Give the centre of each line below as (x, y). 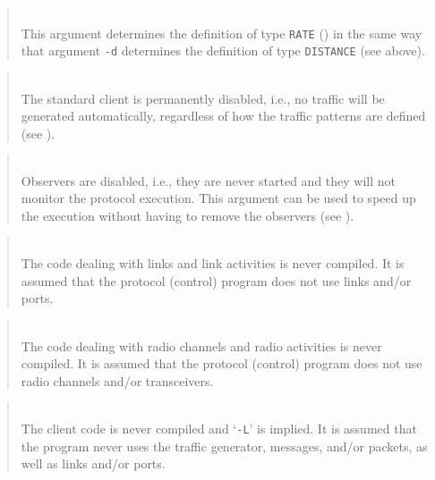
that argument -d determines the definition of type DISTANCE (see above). (223, 51)
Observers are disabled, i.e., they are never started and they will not (209, 180)
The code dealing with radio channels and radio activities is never (201, 345)
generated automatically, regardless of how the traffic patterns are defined (223, 116)
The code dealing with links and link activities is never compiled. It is (213, 263)
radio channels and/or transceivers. (117, 380)
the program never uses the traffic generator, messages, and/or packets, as (224, 446)
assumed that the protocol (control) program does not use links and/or (216, 280)
